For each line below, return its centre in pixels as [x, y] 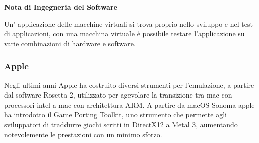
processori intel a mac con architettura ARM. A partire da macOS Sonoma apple [129, 104]
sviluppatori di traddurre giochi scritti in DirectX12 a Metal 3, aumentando [121, 124]
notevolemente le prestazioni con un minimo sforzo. [83, 134]
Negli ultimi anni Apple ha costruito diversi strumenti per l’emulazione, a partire [129, 85]
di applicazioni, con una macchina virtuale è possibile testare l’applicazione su [124, 34]
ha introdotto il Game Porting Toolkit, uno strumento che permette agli [115, 114]
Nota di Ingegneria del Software [61, 7]
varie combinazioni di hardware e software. [70, 43]
